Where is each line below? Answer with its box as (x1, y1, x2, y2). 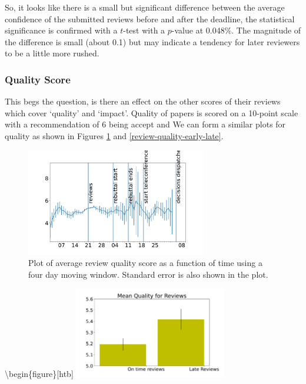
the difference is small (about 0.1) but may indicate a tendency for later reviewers (5, 35, 300, 48)
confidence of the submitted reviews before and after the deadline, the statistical (5, 12, 295, 25)
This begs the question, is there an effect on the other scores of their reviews (5, 95, 281, 107)
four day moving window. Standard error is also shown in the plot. (28, 268, 268, 280)
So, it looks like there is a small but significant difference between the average (5, 1, 285, 13)
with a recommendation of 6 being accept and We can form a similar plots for (5, 118, 286, 130)
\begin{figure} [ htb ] (5, 368, 74, 380)
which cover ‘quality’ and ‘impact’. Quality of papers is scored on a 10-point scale (5, 106, 298, 119)
